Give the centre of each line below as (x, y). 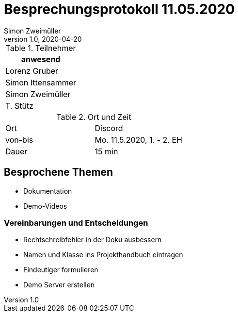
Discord (109, 128)
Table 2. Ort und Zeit (94, 117)
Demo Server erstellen (59, 285)
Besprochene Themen (59, 172)
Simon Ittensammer (41, 82)
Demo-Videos (45, 206)
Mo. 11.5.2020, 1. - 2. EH (138, 140)
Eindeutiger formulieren (61, 270)
